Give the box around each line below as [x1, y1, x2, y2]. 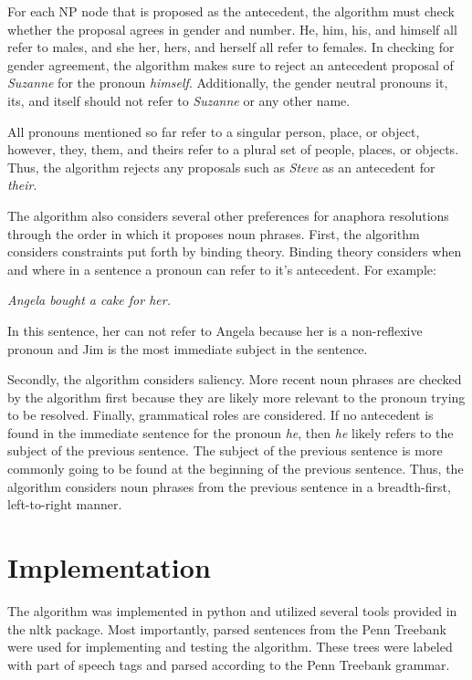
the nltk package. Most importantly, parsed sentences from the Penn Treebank [7, 619, 446, 638]
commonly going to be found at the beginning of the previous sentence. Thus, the [7, 459, 464, 478]
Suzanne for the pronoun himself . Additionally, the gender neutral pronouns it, [7, 73, 448, 92]
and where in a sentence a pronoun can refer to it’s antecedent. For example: [7, 259, 436, 278]
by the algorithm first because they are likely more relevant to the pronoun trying [7, 387, 466, 406]
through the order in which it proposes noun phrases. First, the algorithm [7, 224, 420, 243]
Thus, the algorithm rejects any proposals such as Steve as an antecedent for [7, 157, 435, 176]
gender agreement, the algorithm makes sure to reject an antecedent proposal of [7, 55, 454, 74]
